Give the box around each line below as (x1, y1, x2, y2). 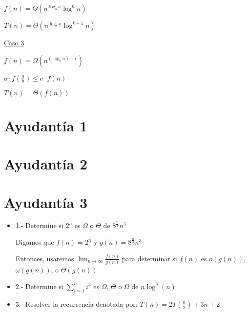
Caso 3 (4, 38, 24, 47)
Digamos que (15, 237, 54, 247)
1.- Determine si (15, 220, 63, 230)
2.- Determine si (15, 281, 63, 291)
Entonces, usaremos (15, 253, 74, 263)
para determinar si (122, 253, 177, 263)
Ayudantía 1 (4, 115, 87, 135)
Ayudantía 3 (4, 192, 87, 212)
